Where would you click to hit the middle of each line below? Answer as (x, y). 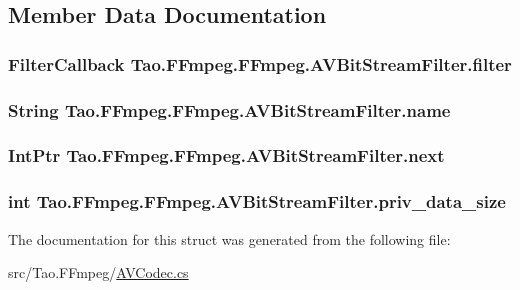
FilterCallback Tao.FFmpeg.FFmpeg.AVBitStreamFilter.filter (260, 63)
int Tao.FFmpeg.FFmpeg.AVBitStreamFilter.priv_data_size (257, 201)
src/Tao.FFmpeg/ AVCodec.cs (98, 272)
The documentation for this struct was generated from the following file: (229, 238)
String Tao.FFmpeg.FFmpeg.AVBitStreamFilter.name (229, 109)
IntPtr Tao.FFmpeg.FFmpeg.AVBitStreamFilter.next (226, 155)
